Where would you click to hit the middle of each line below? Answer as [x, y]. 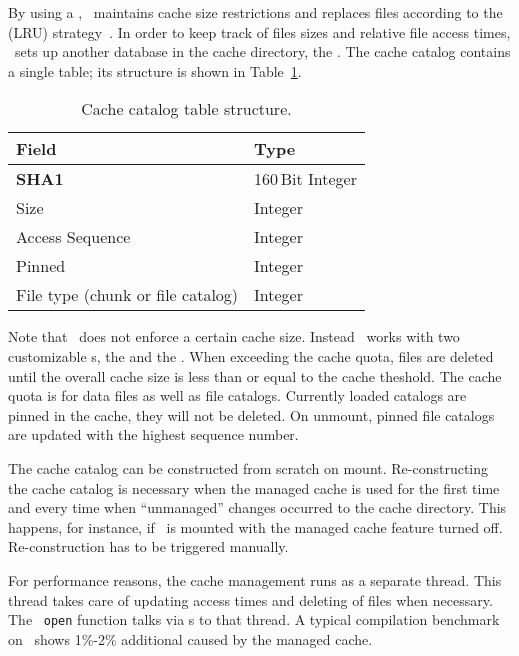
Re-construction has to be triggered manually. [148, 546]
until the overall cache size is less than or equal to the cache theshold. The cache [255, 375]
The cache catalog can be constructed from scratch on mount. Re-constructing [248, 467]
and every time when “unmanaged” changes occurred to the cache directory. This [257, 507]
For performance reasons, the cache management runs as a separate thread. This [255, 579]
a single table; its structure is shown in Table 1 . [155, 70]
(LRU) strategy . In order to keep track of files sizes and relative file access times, [259, 31]
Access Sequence [73, 237]
